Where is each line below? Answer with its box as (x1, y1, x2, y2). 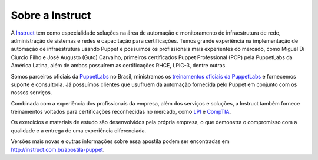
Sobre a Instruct (11, 9, 91, 22)
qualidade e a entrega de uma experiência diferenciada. (11, 127, 147, 134)
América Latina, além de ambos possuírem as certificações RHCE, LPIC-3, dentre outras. (11, 62, 227, 69)
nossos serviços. (11, 89, 52, 96)
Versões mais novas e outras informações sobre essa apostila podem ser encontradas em (11, 138, 230, 145)
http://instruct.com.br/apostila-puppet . (11, 146, 105, 153)
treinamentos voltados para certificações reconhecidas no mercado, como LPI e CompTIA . (11, 108, 231, 115)
